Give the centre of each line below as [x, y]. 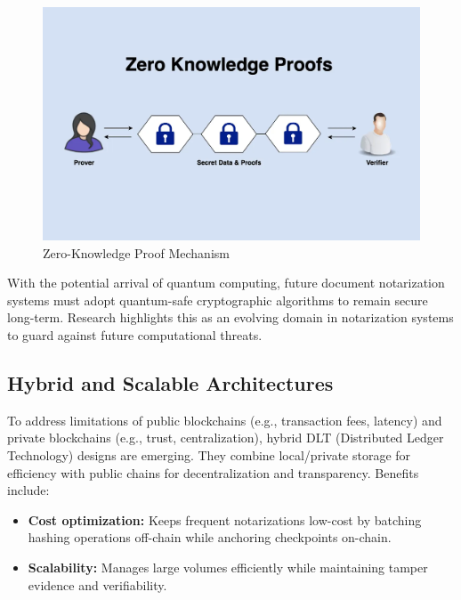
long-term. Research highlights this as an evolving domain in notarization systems [230, 317]
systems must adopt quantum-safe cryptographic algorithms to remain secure [218, 300]
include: [28, 490]
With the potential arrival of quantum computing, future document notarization [226, 283]
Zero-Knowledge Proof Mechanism [136, 252]
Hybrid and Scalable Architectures [170, 383]
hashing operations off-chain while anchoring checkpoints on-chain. [210, 537]
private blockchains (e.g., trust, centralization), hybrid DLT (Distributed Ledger [226, 438]
